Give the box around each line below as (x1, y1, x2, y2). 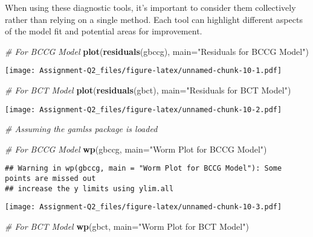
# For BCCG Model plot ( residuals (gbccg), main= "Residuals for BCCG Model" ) (5, 45, 309, 57)
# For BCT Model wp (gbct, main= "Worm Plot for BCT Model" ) (5, 220, 249, 233)
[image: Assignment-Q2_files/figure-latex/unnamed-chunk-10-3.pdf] (5, 203, 282, 212)
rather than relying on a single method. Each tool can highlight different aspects (5, 13, 303, 25)
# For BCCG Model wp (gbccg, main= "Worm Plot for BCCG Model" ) (5, 142, 267, 155)
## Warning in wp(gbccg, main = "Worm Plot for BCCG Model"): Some (5, 164, 282, 173)
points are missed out (5, 174, 96, 183)
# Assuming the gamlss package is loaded (5, 122, 158, 135)
